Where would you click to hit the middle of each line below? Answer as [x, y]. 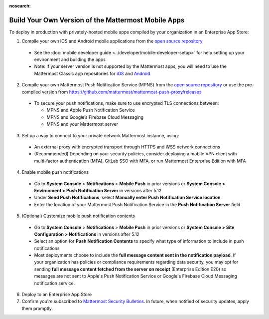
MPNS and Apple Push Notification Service [91, 110]
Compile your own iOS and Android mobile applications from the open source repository [112, 41]
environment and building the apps [70, 59]
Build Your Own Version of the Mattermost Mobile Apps [97, 20]
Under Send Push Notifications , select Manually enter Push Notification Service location [128, 198]
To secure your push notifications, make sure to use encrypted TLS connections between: [127, 103]
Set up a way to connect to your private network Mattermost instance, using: [100, 135]
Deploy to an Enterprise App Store [57, 295]
